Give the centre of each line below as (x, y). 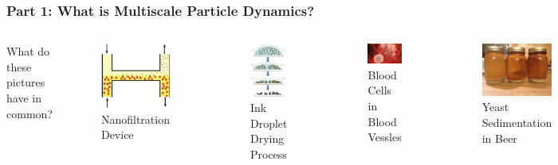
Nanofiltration (135, 119)
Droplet (269, 123)
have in (24, 98)
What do (28, 51)
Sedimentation (517, 123)
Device (117, 134)
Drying (267, 138)
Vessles (385, 137)
